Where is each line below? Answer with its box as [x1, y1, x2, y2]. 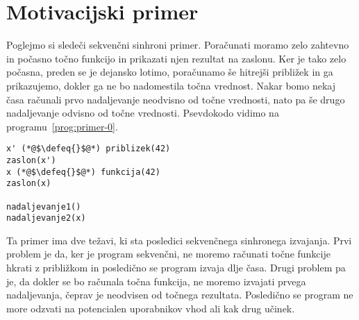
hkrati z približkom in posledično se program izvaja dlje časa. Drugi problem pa [6, 260, 346, 275]
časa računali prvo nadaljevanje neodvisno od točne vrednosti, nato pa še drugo [6, 92, 345, 106]
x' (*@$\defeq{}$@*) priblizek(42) [6, 144, 171, 154]
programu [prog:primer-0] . [6, 119, 118, 133]
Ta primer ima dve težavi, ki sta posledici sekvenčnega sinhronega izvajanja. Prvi [6, 233, 352, 247]
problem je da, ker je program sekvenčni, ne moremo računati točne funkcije [6, 246, 331, 261]
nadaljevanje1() [6, 201, 81, 212]
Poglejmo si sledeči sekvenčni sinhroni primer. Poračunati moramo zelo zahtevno [6, 37, 349, 52]
